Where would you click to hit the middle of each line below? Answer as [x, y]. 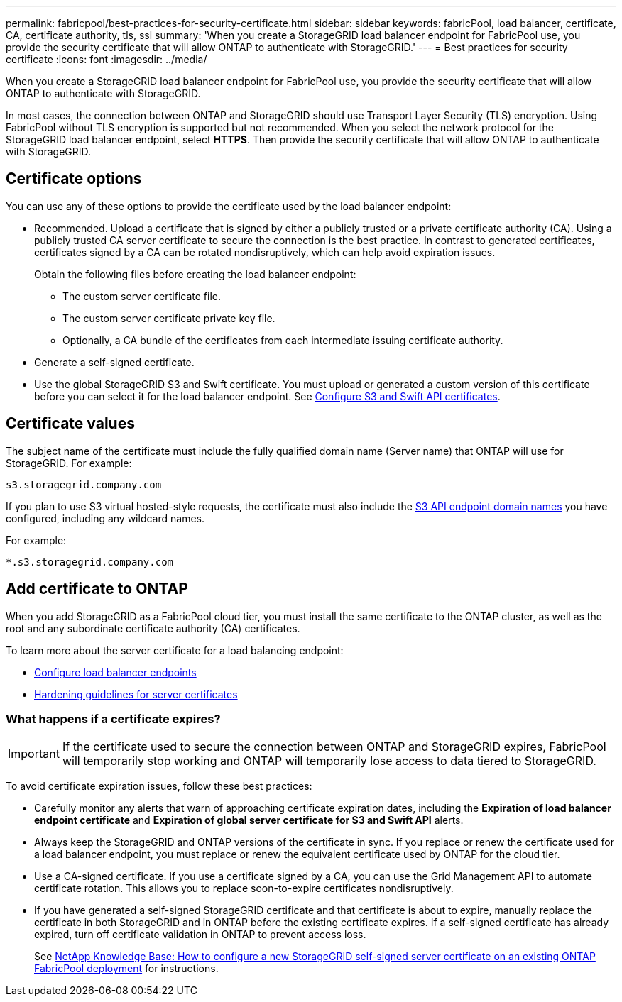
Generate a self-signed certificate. [114, 362]
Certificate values [70, 424]
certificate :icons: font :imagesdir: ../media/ [107, 59]
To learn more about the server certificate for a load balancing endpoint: [175, 650]
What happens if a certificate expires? [113, 719]
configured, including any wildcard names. [105, 518]
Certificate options [74, 179]
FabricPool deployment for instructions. [126, 969]
